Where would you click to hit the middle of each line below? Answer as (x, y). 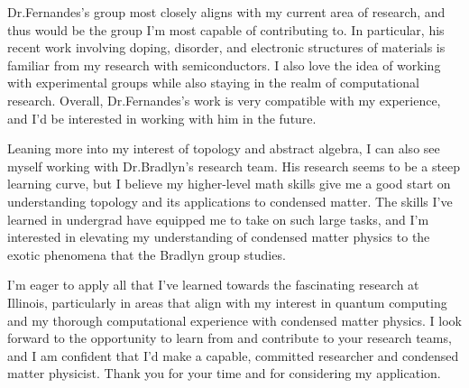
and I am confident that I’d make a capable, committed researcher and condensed (233, 355)
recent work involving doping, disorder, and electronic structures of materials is (226, 47)
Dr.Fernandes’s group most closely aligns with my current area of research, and (226, 12)
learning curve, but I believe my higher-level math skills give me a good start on (229, 184)
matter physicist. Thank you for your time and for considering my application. (224, 373)
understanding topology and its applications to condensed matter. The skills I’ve (230, 201)
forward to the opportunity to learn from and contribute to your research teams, (230, 338)
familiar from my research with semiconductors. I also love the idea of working (224, 65)
